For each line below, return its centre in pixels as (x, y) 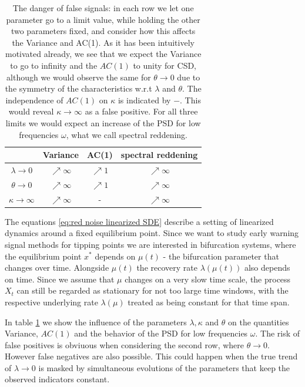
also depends (267, 267)
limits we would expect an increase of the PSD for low (103, 122)
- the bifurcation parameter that (221, 256)
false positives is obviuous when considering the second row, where (125, 344)
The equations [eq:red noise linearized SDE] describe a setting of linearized (139, 221)
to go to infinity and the (54, 65)
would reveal (31, 111)
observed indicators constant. (57, 379)
